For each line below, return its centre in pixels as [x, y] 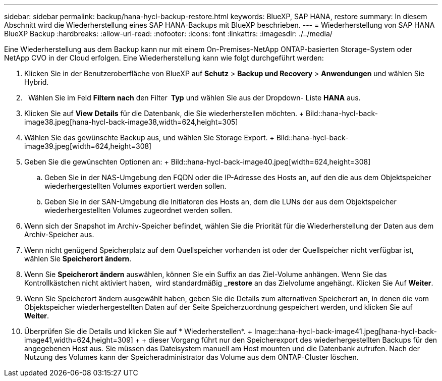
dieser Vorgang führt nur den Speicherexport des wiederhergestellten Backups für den [293, 340]
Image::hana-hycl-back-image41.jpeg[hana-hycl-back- [346, 331]
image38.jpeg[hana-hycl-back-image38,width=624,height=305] [131, 122]
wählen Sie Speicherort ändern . [78, 259]
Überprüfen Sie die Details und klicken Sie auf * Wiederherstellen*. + [139, 331]
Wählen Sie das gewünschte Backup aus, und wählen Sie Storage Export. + [149, 138]
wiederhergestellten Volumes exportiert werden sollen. [135, 186]
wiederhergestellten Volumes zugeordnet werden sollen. [139, 210]
